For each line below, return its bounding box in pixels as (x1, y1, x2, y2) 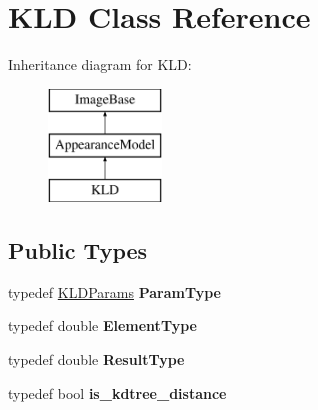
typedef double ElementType (8, 315, 197, 336)
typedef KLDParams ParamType (8, 281, 221, 302)
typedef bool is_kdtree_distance (8, 382, 227, 403)
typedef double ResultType (8, 349, 185, 370)
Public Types (8, 235, 148, 266)
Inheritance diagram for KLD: (8, 54, 192, 75)
